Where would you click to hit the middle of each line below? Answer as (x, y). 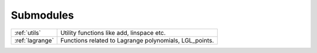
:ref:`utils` (28, 33)
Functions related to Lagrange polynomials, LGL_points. (137, 40)
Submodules (43, 15)
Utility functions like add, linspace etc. (113, 33)
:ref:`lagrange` (34, 40)
